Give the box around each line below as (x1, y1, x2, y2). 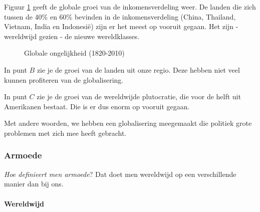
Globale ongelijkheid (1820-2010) (24, 48, 125, 58)
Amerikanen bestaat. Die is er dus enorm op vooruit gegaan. (4, 101, 190, 111)
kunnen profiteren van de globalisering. (4, 74, 124, 85)
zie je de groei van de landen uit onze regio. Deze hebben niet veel (37, 64, 240, 75)
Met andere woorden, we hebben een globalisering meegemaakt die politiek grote (4, 118, 252, 128)
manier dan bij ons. (4, 178, 64, 189)
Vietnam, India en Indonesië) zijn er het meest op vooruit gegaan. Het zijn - (4, 21, 238, 32)
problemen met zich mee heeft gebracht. (4, 127, 127, 138)
